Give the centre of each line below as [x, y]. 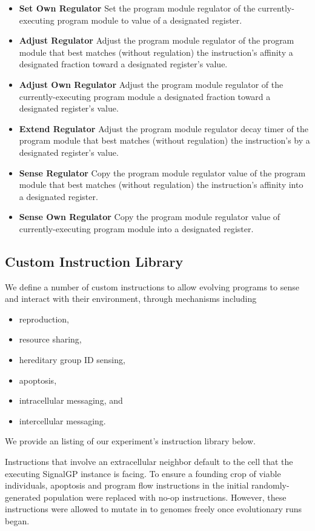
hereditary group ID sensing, [72, 360]
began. [17, 521]
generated [23, 497]
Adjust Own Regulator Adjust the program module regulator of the [151, 84]
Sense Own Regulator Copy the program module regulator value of [150, 217]
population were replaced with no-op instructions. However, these [165, 497]
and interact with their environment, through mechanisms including [131, 299]
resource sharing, [50, 339]
